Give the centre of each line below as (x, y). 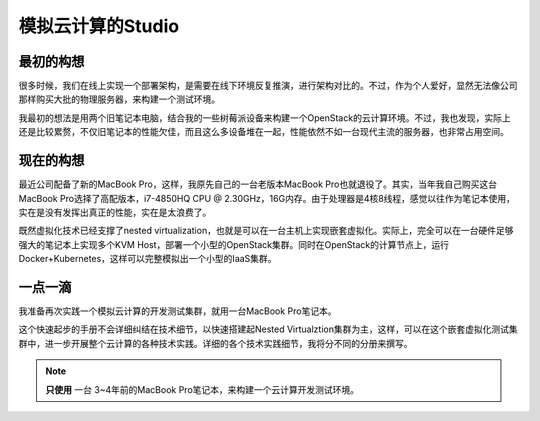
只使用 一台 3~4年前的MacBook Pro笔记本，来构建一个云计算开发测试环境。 (202, 389)
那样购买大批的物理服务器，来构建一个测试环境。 (119, 99)
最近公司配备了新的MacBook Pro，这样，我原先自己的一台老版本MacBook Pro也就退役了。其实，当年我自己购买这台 (257, 184)
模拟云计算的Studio (99, 26)
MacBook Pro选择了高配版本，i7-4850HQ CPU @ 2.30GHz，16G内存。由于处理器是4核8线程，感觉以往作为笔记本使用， (266, 198)
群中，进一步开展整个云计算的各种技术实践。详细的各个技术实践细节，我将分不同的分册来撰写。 (215, 343)
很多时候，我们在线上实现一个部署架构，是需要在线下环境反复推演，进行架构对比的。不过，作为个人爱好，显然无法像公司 (268, 86)
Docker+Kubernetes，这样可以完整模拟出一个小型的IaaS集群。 (147, 259)
